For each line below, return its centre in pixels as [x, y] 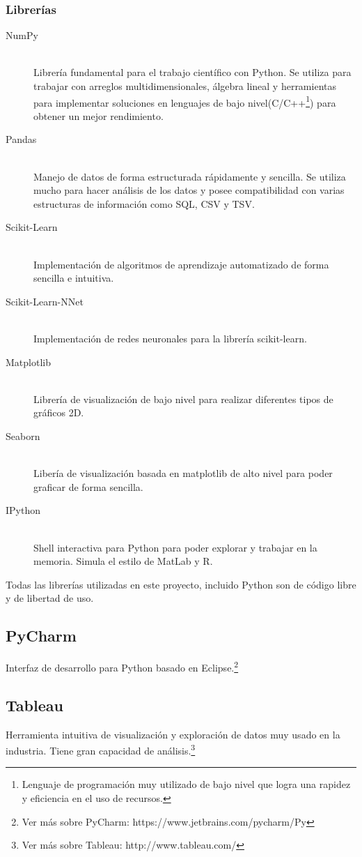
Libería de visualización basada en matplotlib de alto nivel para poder [183, 473]
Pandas [21, 139]
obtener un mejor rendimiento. [99, 115]
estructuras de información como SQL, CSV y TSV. [144, 203]
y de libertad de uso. [50, 598]
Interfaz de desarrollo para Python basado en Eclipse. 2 [122, 666]
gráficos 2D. [59, 412]
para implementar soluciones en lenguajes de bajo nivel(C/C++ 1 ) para [185, 101]
